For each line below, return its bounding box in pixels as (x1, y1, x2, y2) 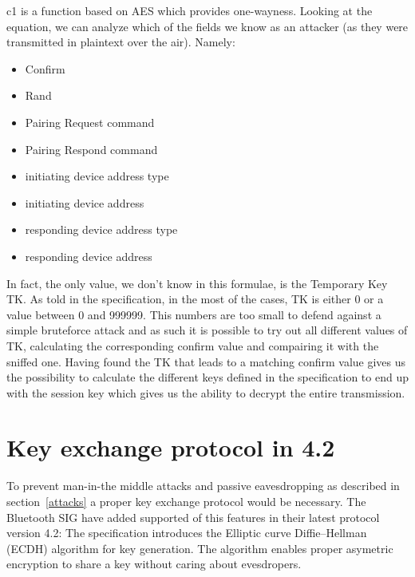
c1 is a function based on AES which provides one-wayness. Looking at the (6, 2, 373, 18)
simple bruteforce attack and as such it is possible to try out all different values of (6, 322, 408, 338)
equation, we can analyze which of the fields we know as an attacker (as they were (6, 18, 409, 34)
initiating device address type (25, 168, 169, 184)
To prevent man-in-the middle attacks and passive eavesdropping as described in (6, 477, 400, 494)
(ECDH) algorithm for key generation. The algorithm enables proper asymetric (6, 539, 393, 556)
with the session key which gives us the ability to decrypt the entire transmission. (6, 384, 405, 401)
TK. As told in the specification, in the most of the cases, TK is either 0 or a (6, 290, 384, 307)
